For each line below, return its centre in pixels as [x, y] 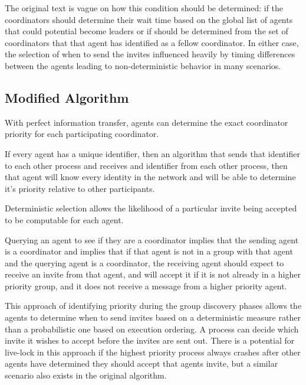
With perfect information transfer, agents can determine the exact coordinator [147, 122]
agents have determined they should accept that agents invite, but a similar [142, 363]
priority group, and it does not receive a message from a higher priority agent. [146, 286]
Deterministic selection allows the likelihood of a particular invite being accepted [151, 208]
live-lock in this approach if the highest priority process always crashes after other [153, 352]
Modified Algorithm [67, 97]
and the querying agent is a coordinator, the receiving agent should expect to [144, 262]
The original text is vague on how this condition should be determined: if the [144, 8]
